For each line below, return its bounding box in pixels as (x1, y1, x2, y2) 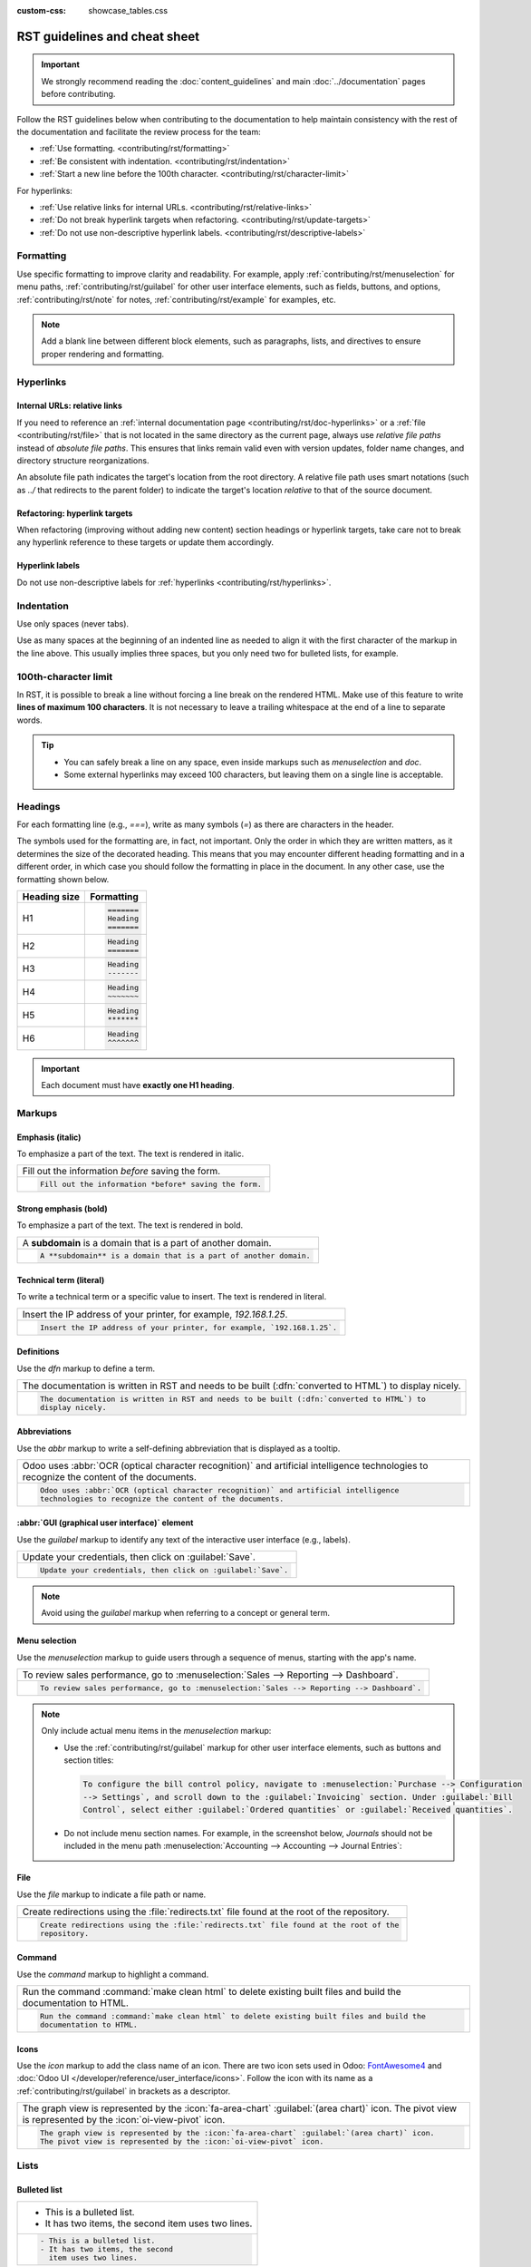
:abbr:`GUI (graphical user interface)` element (16, 1517, 194, 1528)
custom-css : (16, 5, 67, 15)
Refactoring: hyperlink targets (16, 508, 133, 519)
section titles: (63, 1755, 114, 1766)
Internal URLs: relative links (16, 400, 122, 412)
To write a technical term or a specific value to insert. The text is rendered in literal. (16, 1291, 327, 1302)
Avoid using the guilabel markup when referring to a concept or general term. (41, 1608, 331, 1619)
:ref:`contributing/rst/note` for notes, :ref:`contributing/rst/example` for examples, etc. (16, 294, 337, 305)
